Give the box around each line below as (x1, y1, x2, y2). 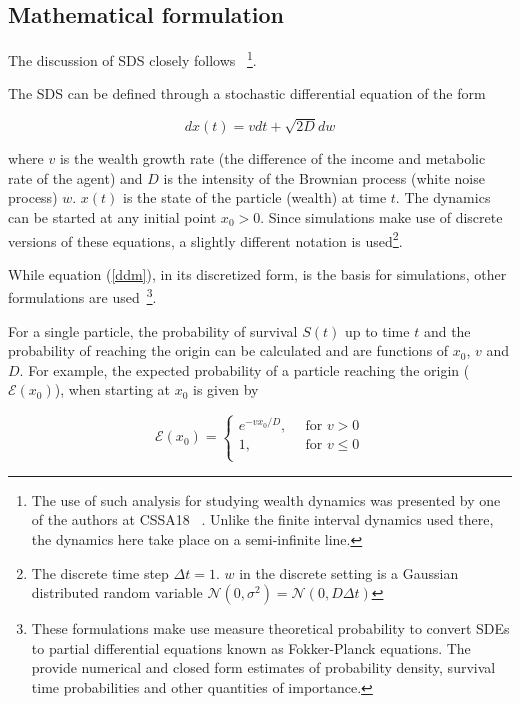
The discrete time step (31, 562, 169, 583)
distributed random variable (31, 582, 203, 603)
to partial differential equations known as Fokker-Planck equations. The (31, 637, 471, 658)
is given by (193, 379, 259, 400)
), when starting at (54, 379, 170, 400)
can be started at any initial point (8, 206, 217, 227)
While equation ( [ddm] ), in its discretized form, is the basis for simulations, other (8, 263, 507, 284)
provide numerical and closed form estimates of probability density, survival (31, 657, 496, 678)
